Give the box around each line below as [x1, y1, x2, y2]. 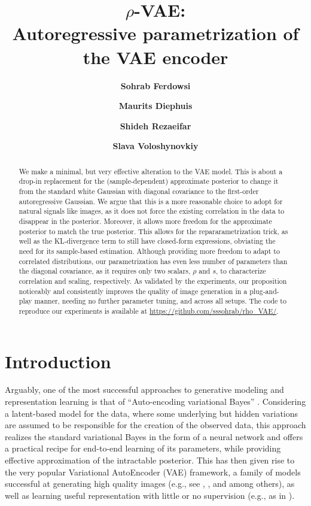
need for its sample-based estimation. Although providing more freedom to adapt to [19, 246, 280, 256]
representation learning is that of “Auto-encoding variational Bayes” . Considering [5, 395, 306, 408]
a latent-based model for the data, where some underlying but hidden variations [5, 407, 298, 419]
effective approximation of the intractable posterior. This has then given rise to [5, 454, 295, 466]
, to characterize [216, 266, 266, 276]
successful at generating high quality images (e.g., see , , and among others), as [5, 477, 295, 490]
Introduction [5, 349, 111, 373]
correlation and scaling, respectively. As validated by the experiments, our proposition [19, 275, 287, 286]
